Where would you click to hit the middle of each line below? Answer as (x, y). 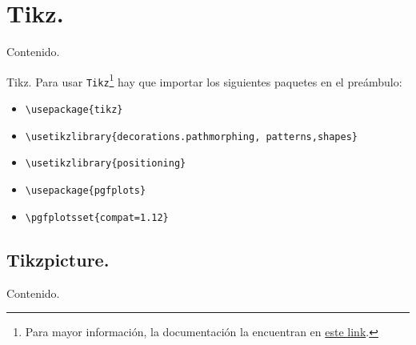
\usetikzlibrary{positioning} (106, 164)
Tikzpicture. (58, 259)
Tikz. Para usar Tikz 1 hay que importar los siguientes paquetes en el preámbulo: (204, 80)
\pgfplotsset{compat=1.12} (97, 217)
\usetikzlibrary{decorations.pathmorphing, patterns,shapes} (192, 136)
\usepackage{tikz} (74, 110)
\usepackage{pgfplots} (86, 191)
